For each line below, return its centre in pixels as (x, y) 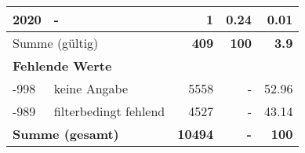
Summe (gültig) (56, 43)
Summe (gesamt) (66, 134)
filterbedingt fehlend (109, 111)
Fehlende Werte (62, 66)
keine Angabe (91, 88)
